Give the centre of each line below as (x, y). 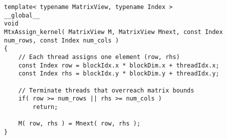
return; (45, 107)
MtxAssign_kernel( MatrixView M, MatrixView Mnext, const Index (113, 32)
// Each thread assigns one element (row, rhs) (99, 57)
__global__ (22, 15)
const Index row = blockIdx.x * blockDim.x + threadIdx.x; (119, 65)
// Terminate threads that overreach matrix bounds (106, 90)
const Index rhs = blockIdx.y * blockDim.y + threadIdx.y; (119, 74)
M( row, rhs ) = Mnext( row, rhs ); (79, 124)
